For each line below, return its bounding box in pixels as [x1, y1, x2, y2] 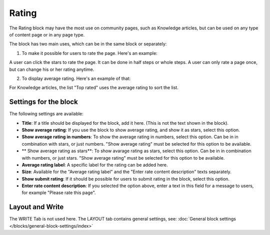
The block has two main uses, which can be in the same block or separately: [9, 41, 167, 47]
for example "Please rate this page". [21, 190, 96, 196]
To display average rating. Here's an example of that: [21, 75, 131, 81]
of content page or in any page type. [9, 31, 85, 37]
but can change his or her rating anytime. [9, 66, 94, 72]
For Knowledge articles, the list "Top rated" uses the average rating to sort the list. [9, 85, 178, 91]
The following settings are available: [9, 111, 83, 117]
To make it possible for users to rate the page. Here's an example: [21, 50, 157, 56]
